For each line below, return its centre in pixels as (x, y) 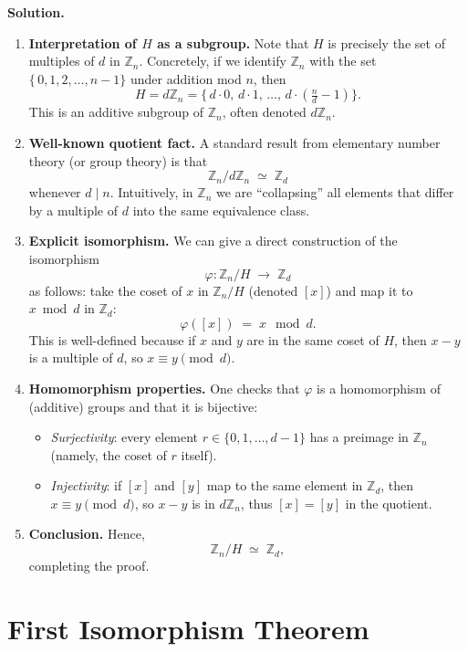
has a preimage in (359, 437)
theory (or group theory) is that (118, 160)
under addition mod (186, 78)
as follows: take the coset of (105, 290)
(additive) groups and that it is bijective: (143, 406)
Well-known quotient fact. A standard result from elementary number (234, 142)
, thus (256, 503)
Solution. (36, 12)
